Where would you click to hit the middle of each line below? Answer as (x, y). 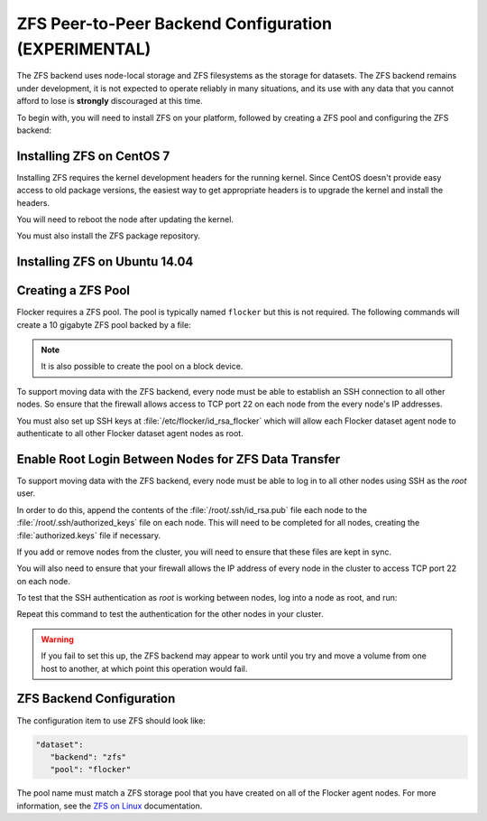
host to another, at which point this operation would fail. (144, 668)
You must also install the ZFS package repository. (109, 236)
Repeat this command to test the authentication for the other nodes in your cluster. (170, 614)
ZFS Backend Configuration (96, 699)
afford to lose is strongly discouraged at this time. (110, 101)
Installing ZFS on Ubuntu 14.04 (105, 262)
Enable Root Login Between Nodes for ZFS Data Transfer (179, 459)
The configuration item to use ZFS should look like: (111, 720)
